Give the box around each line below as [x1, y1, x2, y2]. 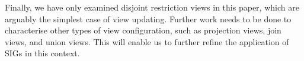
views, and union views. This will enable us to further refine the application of [5, 35, 289, 48]
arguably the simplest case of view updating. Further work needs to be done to [5, 12, 292, 25]
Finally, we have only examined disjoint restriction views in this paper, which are [5, 1, 299, 13]
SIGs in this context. [5, 47, 80, 59]
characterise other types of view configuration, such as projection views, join [5, 24, 281, 36]
